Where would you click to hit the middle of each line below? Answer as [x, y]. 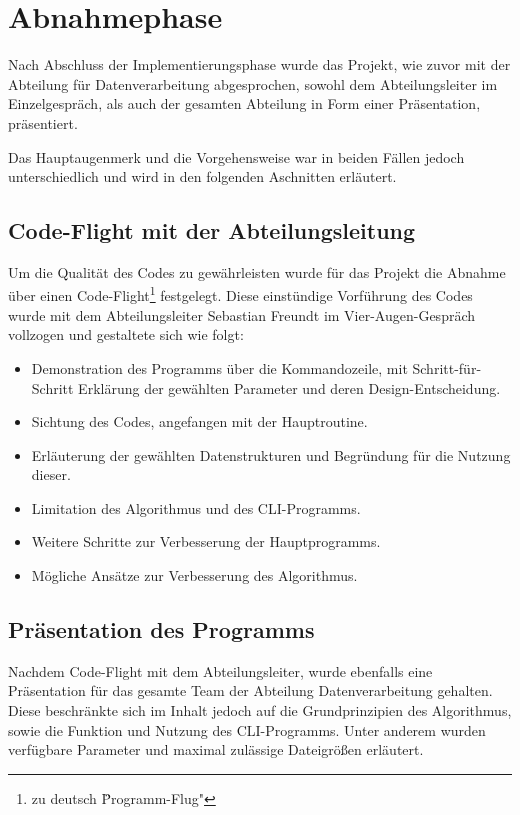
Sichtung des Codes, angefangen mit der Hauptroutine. [199, 421]
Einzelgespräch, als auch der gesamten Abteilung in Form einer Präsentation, [244, 103]
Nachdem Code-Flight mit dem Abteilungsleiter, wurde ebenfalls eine [220, 670]
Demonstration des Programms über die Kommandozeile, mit [219, 367]
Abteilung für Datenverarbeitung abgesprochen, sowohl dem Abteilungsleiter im [253, 83]
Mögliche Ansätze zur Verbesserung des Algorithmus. [194, 575]
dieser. [51, 474]
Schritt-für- [447, 367]
